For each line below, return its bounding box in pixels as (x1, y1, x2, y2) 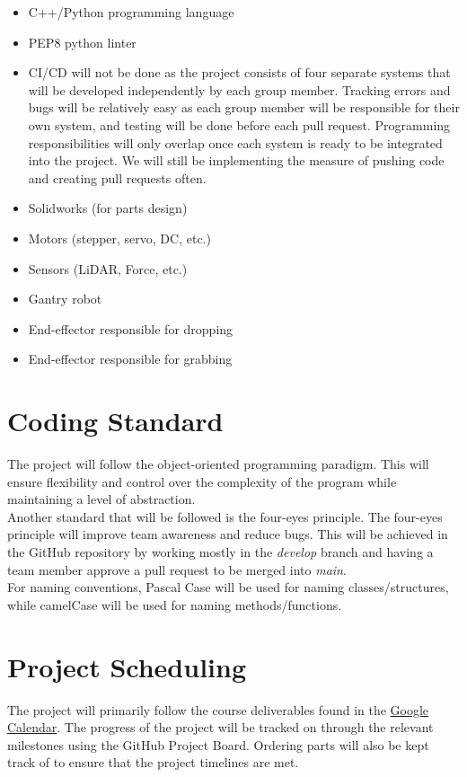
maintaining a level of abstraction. (7, 490, 196, 508)
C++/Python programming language (28, 3, 234, 21)
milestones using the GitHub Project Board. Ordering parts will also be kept (7, 735, 429, 754)
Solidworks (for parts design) (28, 199, 188, 217)
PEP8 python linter (28, 32, 137, 51)
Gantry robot (28, 289, 102, 308)
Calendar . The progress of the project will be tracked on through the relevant (7, 718, 434, 737)
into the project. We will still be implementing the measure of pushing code (28, 151, 445, 170)
